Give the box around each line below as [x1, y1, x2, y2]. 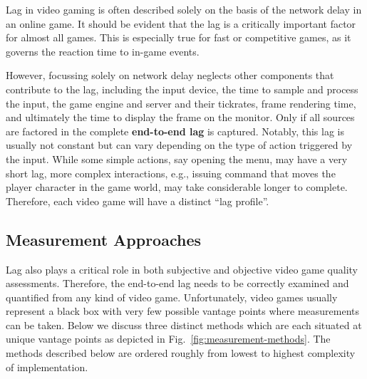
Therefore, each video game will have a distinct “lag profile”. [6, 193, 269, 208]
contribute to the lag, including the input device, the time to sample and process [6, 81, 358, 96]
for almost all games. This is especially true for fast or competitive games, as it [6, 30, 351, 45]
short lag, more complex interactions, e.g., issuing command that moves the [6, 165, 336, 180]
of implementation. [6, 359, 88, 374]
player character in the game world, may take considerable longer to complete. [6, 180, 348, 194]
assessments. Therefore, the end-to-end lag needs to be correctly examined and [6, 276, 349, 291]
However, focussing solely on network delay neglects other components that [6, 68, 334, 83]
